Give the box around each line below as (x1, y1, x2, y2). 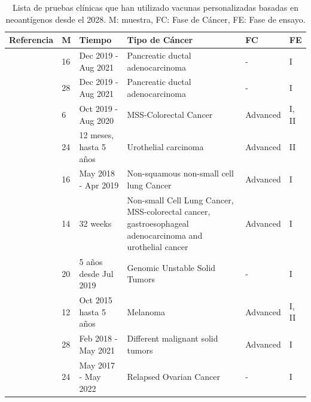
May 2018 (79, 167, 115, 179)
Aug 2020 (79, 114, 114, 126)
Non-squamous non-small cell (127, 167, 234, 179)
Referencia (9, 33, 54, 46)
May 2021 (79, 343, 115, 356)
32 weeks (79, 217, 112, 229)
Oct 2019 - (79, 102, 118, 114)
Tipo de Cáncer (127, 33, 193, 46)
